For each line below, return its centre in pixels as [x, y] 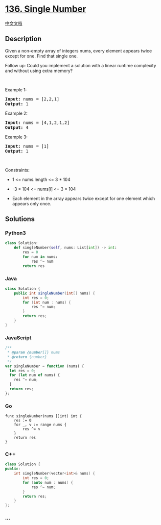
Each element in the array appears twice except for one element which [83, 198]
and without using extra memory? [39, 71]
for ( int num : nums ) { [47, 302]
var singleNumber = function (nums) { [45, 366]
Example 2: [16, 113]
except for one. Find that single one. [42, 56]
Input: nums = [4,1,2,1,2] [37, 123]
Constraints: [17, 170]
